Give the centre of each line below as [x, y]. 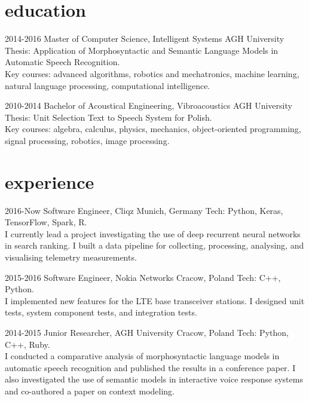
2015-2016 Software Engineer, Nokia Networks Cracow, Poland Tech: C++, [143, 277]
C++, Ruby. [27, 344]
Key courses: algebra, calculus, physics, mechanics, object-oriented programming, [153, 129]
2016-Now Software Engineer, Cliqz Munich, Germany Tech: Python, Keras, [144, 210]
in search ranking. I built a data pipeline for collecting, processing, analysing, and [154, 245]
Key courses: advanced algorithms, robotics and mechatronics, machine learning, [152, 73]
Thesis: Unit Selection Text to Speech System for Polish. [108, 117]
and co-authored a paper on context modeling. [90, 391]
